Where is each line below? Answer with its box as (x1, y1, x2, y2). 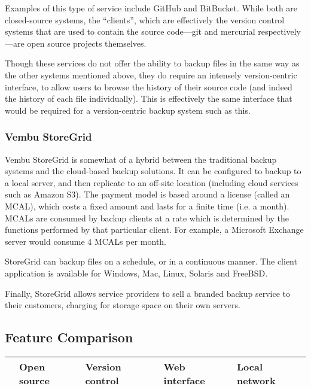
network (237, 373, 276, 387)
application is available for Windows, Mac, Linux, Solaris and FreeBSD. (5, 266, 268, 279)
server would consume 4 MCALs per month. (5, 235, 167, 247)
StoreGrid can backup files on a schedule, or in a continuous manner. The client (5, 255, 297, 268)
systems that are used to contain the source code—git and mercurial (5, 25, 255, 38)
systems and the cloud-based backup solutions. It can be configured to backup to (5, 165, 301, 177)
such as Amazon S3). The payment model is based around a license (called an (5, 188, 290, 200)
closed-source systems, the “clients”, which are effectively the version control (5, 13, 285, 26)
